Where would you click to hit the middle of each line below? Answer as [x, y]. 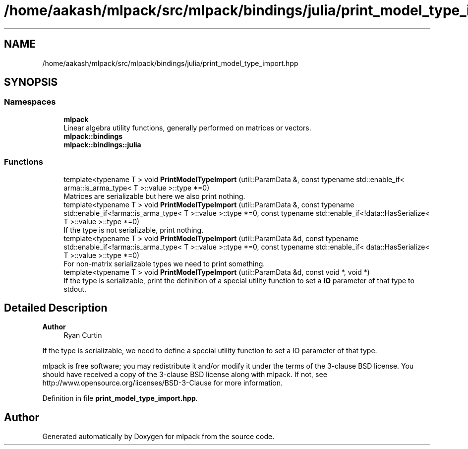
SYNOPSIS [31, 82]
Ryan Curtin [83, 335]
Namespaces [30, 102]
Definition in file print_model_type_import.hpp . [120, 398]
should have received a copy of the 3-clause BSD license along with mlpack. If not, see [185, 375]
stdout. [75, 289]
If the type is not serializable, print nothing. [134, 230]
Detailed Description [56, 308]
